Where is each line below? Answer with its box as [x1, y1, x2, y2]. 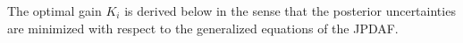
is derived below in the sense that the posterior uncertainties [124, 2, 456, 19]
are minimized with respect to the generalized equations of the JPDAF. [7, 18, 399, 37]
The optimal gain [7, 2, 102, 19]
